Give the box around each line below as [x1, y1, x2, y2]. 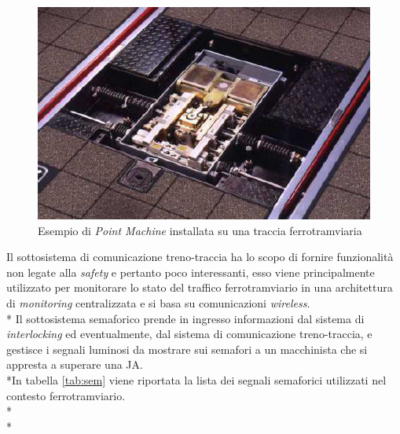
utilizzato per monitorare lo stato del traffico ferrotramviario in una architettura [6, 279, 393, 296]
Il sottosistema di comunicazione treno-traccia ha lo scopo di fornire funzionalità [6, 248, 394, 265]
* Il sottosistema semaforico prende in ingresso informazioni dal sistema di [6, 310, 365, 326]
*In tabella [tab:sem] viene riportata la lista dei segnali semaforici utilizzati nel [6, 371, 387, 388]
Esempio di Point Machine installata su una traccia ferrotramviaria [38, 222, 362, 238]
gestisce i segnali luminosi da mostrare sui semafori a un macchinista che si [6, 340, 368, 357]
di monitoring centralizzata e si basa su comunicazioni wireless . [6, 294, 310, 311]
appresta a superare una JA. [6, 356, 143, 373]
